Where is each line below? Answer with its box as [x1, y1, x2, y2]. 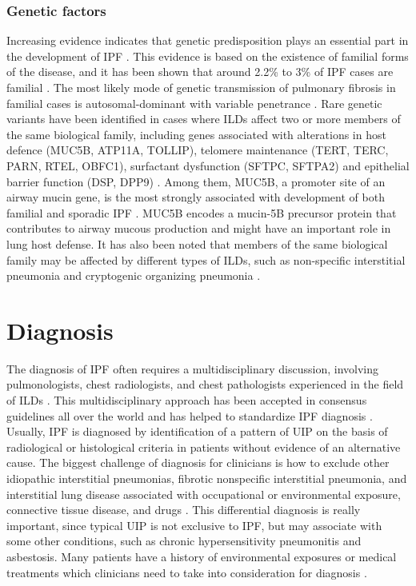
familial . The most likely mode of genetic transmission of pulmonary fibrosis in [6, 79, 396, 95]
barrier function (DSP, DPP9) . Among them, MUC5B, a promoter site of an [6, 173, 386, 189]
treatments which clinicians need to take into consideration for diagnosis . [6, 564, 367, 580]
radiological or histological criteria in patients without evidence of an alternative [6, 438, 401, 455]
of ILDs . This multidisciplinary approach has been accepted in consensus [6, 392, 367, 409]
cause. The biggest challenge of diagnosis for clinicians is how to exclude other [6, 454, 390, 471]
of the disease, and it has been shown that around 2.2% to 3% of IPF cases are [6, 63, 394, 80]
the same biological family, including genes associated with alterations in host [6, 126, 386, 142]
